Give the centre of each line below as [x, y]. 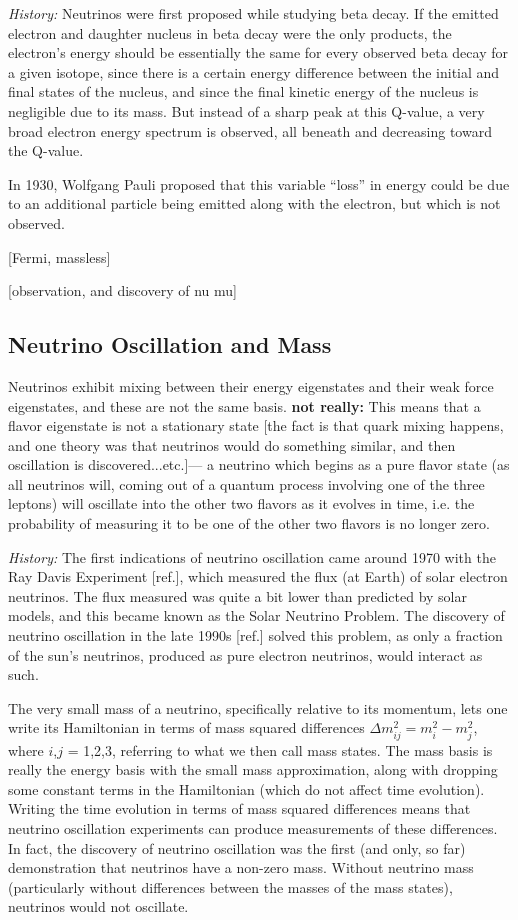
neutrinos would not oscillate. [98, 906]
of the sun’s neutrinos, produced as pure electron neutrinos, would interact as [245, 654]
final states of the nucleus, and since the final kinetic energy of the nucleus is [243, 91]
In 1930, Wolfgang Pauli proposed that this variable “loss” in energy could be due [259, 183]
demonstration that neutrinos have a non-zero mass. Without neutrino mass [241, 867]
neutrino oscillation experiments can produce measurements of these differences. [253, 827]
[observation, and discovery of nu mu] [122, 290]
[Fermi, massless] [59, 256]
